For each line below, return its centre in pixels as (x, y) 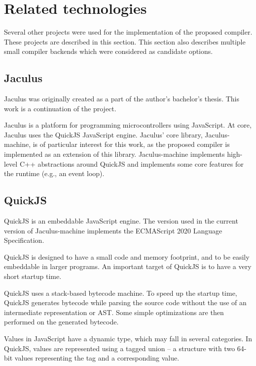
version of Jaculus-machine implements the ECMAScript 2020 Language (113, 230)
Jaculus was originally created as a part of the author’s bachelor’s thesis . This (122, 99)
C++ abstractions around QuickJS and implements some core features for (131, 163)
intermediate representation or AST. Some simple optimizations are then (114, 312)
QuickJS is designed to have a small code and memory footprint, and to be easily (127, 256)
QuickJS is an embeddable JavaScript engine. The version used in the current (121, 221)
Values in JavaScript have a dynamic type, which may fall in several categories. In (128, 338)
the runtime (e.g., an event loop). (54, 173)
